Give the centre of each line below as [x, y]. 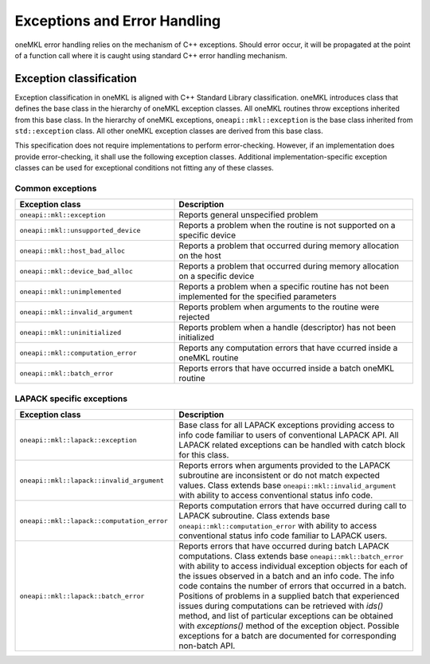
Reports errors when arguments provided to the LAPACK [284, 466]
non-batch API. [207, 646]
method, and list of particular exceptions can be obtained [286, 616]
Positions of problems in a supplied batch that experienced [289, 596]
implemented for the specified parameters [258, 297]
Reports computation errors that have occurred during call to [293, 506]
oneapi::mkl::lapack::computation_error [94, 521]
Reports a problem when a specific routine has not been [284, 287]
